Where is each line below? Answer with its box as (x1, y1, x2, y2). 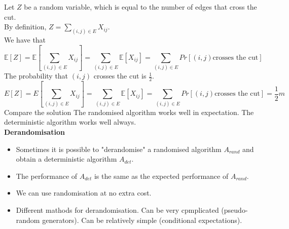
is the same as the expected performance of (94, 170, 229, 181)
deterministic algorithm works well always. (4, 117, 136, 127)
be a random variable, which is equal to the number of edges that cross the (24, 2, 257, 12)
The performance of (16, 170, 78, 181)
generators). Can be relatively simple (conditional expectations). (42, 214, 242, 225)
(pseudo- (221, 204, 248, 215)
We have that (4, 34, 46, 45)
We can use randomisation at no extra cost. (16, 187, 152, 198)
